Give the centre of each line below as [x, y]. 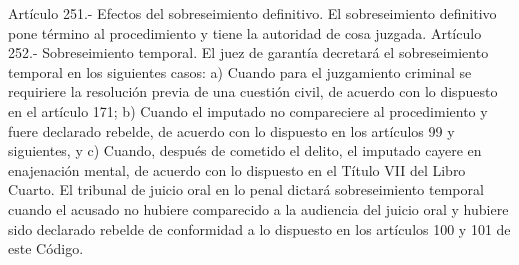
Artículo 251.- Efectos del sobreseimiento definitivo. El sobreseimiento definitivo [252, 13]
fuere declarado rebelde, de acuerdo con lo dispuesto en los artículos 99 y [231, 130]
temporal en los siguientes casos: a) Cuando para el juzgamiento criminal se [240, 71]
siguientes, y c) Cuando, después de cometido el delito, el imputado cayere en [245, 150]
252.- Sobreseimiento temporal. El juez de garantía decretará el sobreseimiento [248, 52]
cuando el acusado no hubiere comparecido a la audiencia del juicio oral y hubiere [258, 208]
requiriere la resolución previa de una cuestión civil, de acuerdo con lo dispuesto [253, 91]
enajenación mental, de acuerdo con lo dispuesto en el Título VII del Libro [237, 169]
